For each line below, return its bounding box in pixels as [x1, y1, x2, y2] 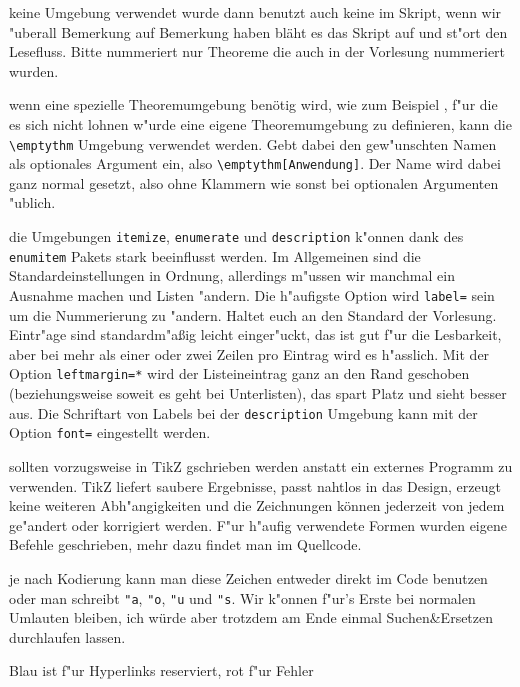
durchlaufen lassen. [9, 626, 126, 647]
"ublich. [9, 192, 56, 213]
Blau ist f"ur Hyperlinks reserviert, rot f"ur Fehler [9, 660, 314, 681]
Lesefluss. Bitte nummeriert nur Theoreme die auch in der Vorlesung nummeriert [9, 41, 506, 62]
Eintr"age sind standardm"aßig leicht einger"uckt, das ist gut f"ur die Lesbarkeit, [9, 324, 502, 345]
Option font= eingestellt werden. [9, 422, 211, 443]
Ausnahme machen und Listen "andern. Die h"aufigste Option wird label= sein [9, 284, 495, 305]
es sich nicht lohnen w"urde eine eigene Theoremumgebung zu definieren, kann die [9, 113, 512, 134]
